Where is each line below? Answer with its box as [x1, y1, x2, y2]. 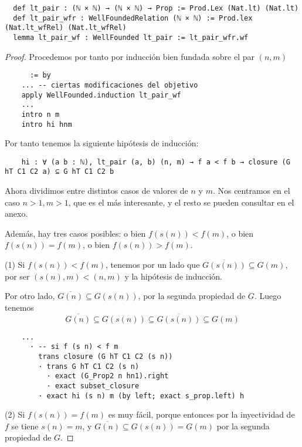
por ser [5, 270, 30, 282]
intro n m [21, 110, 60, 119]
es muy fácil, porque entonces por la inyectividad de [108, 408, 295, 421]
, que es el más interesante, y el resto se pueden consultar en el [68, 196, 294, 208]
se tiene [11, 419, 39, 432]
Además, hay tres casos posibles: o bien [5, 227, 146, 239]
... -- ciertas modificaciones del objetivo [21, 80, 198, 89]
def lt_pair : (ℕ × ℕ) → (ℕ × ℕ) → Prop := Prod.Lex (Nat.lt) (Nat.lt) [13, 4, 299, 12]
